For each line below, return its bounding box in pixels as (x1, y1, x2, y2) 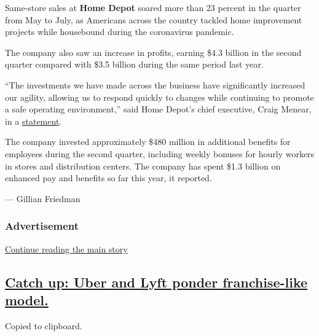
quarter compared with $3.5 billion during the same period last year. (5, 58, 264, 71)
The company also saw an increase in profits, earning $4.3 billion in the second (5, 45, 302, 58)
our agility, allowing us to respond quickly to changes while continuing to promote (5, 90, 314, 103)
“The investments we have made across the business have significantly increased (5, 78, 305, 91)
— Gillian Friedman (5, 192, 81, 205)
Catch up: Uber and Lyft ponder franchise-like (5, 272, 308, 291)
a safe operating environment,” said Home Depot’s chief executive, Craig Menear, (5, 103, 312, 115)
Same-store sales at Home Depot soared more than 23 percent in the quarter (5, 1, 301, 14)
